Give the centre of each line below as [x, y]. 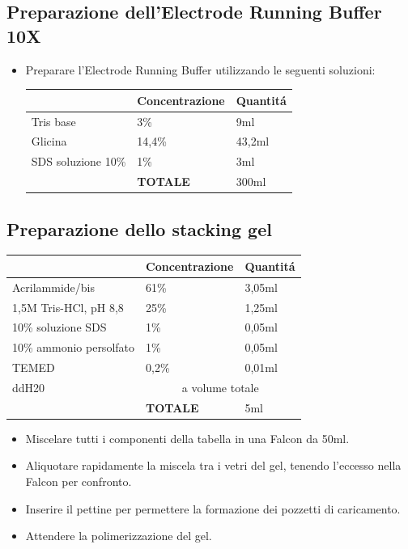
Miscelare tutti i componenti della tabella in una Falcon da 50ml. [187, 438]
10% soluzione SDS [59, 327]
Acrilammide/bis [54, 287]
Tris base [53, 121]
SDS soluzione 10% [79, 161]
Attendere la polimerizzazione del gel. [119, 536]
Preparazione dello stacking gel [139, 228]
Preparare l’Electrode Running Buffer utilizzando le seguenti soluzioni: [200, 69]
